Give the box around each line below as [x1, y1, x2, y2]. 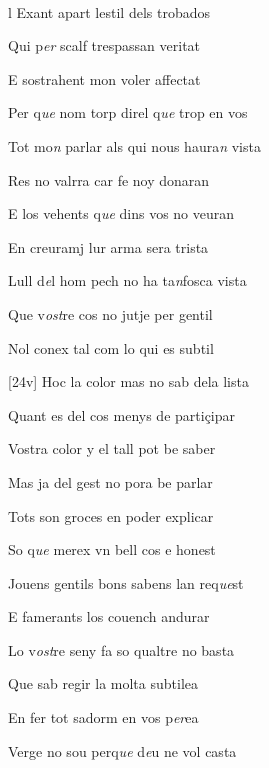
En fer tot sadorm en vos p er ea [8, 707, 199, 728]
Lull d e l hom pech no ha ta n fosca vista [8, 270, 247, 291]
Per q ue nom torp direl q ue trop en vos [8, 102, 248, 123]
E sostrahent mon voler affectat [8, 68, 201, 89]
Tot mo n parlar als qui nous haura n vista [8, 135, 261, 156]
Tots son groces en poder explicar [8, 505, 214, 526]
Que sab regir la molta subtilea [8, 673, 199, 694]
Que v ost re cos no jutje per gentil [8, 303, 213, 324]
